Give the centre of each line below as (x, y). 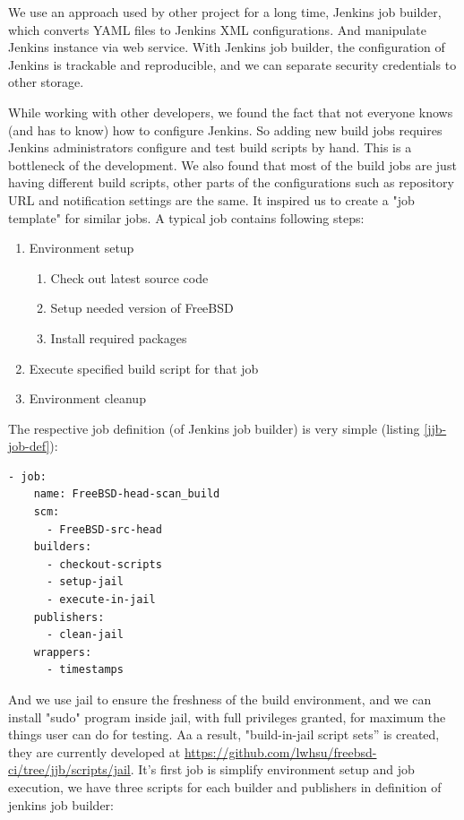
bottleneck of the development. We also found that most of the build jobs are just (232, 164)
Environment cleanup (87, 398)
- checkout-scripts (104, 564)
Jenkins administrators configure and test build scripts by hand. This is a (210, 147)
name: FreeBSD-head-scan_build (127, 494)
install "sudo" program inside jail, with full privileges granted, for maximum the (227, 716)
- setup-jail (85, 582)
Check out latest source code (129, 277)
